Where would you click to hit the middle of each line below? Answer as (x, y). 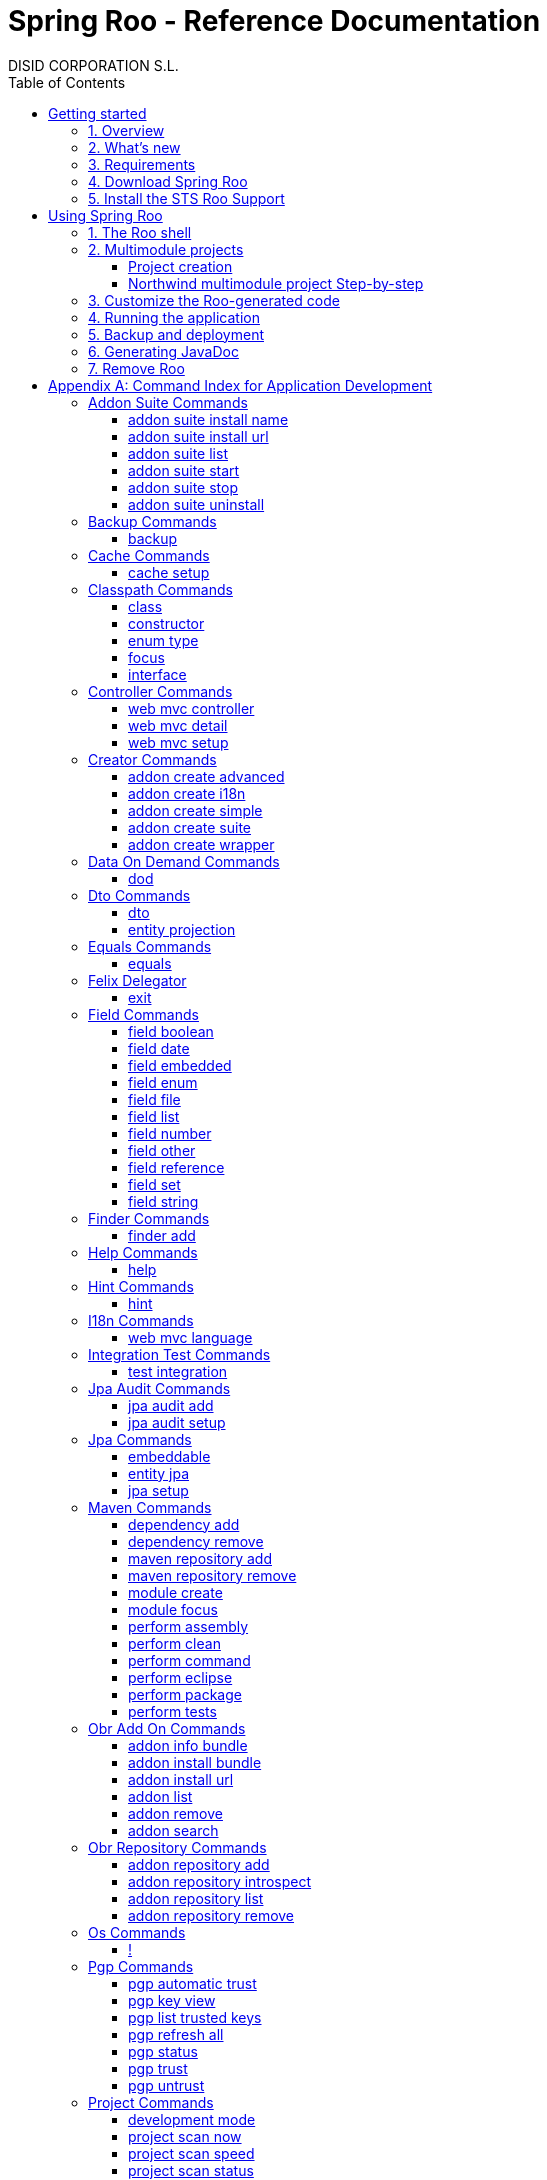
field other (162, 1150)
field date (159, 1048)
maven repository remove (212, 1575)
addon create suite (190, 827)
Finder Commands (149, 1218)
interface (157, 674)
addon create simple (195, 810)
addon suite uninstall (196, 504)
